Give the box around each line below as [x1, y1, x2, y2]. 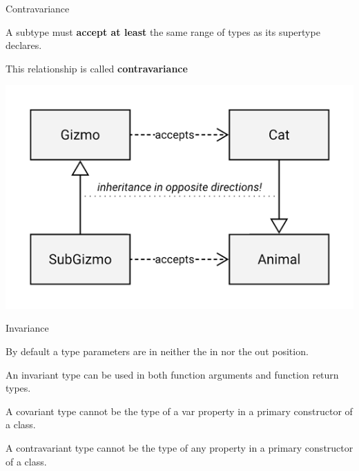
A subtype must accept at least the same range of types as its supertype [6, 24, 320, 39]
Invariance [6, 321, 49, 335]
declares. [6, 38, 42, 52]
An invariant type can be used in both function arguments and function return [6, 367, 339, 381]
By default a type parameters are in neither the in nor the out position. [6, 344, 309, 359]
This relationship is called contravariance [6, 61, 188, 75]
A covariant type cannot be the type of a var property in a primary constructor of [6, 403, 353, 418]
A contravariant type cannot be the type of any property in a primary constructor [6, 441, 353, 454]
